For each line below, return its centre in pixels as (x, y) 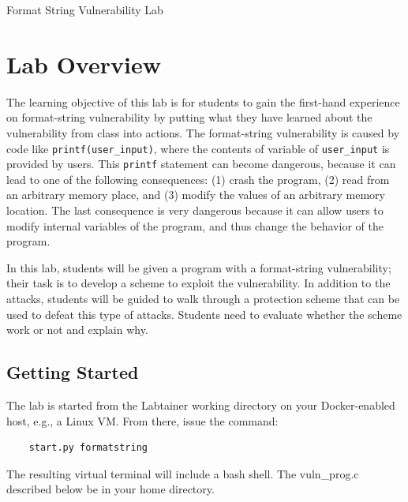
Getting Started (73, 372)
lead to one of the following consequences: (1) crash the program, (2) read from (198, 179)
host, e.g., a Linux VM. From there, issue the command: (142, 420)
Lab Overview (84, 64)
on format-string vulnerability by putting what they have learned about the (189, 117)
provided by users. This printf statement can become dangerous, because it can (201, 164)
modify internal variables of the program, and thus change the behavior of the (195, 225)
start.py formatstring (88, 448)
